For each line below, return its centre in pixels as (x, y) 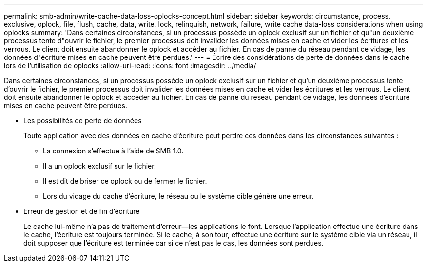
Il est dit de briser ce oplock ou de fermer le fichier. (125, 181)
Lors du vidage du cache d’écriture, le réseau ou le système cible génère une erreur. (178, 196)
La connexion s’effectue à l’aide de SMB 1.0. (113, 151)
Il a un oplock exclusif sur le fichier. (99, 166)
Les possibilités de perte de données (83, 121)
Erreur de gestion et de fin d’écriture (82, 211)
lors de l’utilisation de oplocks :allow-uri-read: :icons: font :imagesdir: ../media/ (130, 66)
